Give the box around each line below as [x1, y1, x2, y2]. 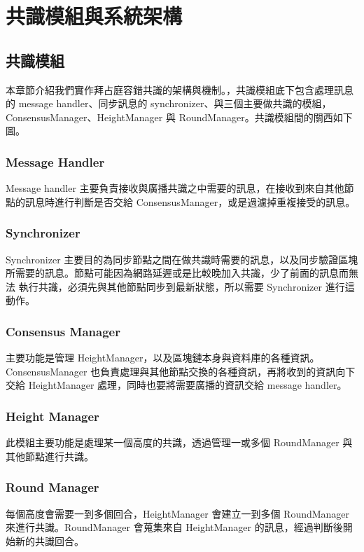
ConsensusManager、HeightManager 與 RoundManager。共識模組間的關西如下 [6, 109, 353, 124]
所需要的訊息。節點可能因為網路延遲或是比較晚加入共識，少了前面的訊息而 [6, 265, 349, 280]
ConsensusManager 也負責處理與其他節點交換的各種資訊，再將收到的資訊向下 [6, 364, 356, 378]
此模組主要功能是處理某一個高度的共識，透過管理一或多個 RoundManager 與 [6, 435, 353, 450]
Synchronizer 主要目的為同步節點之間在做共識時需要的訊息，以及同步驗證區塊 [6, 251, 358, 266]
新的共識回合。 [15, 533, 84, 548]
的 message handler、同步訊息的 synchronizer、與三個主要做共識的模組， [6, 96, 332, 111]
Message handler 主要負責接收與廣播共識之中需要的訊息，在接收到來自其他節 [6, 181, 354, 195]
